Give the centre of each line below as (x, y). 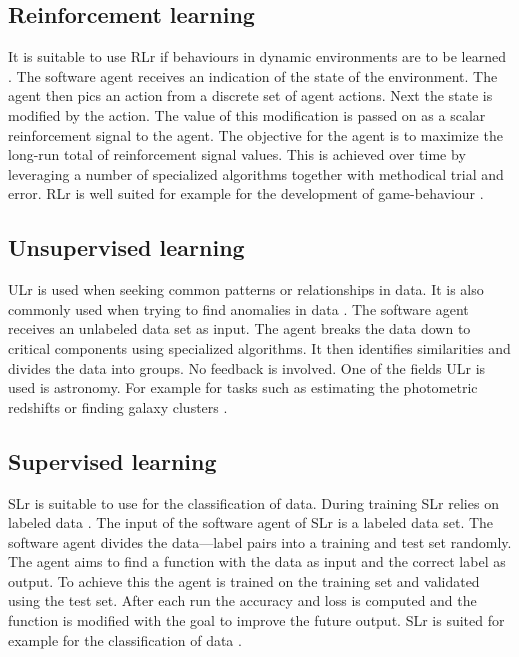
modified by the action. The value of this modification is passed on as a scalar (247, 114)
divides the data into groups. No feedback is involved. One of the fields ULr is (247, 367)
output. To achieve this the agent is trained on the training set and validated (244, 580)
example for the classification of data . (125, 639)
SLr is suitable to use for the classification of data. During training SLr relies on (253, 502)
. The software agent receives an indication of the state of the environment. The (253, 75)
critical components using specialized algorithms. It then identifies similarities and (259, 347)
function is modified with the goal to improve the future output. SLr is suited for (256, 620)
